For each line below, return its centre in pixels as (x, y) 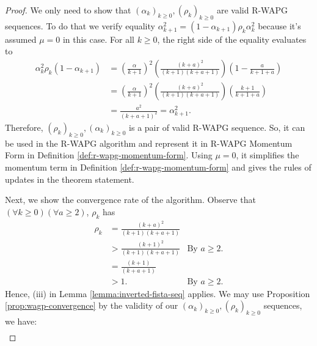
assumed (21, 39)
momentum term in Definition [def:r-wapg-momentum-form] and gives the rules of (158, 167)
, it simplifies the (268, 155)
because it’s (279, 25)
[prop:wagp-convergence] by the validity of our (92, 305)
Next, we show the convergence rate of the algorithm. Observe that (130, 200)
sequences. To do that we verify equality (80, 25)
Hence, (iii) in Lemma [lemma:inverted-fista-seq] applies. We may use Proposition (158, 293)
